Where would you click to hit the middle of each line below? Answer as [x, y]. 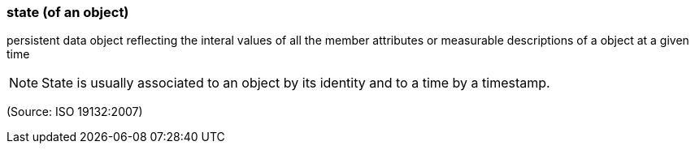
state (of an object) [68, 12]
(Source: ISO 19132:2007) [75, 112]
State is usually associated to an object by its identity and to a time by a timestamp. [296, 83]
